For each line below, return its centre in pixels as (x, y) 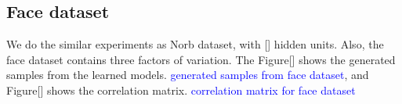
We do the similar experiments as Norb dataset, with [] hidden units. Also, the (195, 44)
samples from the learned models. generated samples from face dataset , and (188, 75)
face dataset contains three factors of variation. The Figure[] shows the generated (201, 59)
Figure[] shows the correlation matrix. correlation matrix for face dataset (181, 90)
